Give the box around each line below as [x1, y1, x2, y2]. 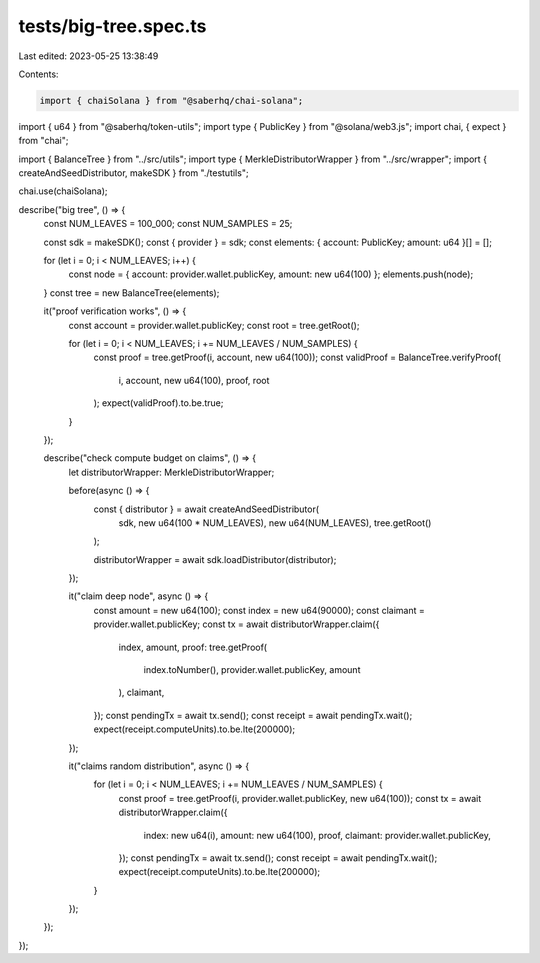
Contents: [18, 68, 59, 80]
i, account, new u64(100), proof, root [118, 374, 270, 386]
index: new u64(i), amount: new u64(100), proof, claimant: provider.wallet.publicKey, [143, 829, 492, 841]
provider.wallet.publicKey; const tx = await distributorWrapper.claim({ [93, 618, 380, 630]
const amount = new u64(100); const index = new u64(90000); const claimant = [93, 604, 425, 616]
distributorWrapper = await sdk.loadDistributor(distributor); [93, 553, 337, 565]
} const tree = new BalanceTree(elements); [43, 286, 220, 299]
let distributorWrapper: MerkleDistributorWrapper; [68, 466, 275, 478]
